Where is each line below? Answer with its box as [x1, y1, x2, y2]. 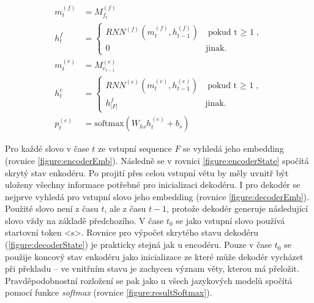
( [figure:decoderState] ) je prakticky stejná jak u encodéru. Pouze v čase [5, 238, 272, 251]
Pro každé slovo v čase [5, 142, 89, 155]
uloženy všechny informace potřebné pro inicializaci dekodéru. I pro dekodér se [5, 178, 301, 191]
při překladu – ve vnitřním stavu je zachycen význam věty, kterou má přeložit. [5, 262, 299, 275]
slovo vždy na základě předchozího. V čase [5, 214, 164, 226]
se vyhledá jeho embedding [183, 142, 284, 155]
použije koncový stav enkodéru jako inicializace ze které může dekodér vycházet [5, 250, 304, 263]
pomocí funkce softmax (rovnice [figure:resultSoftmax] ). [5, 286, 212, 299]
